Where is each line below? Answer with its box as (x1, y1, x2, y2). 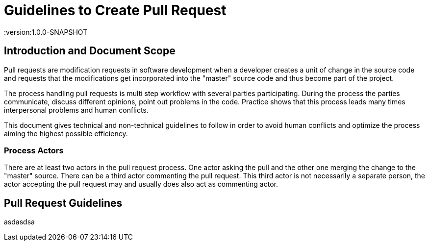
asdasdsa (4, 218, 35, 226)
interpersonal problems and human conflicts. (4, 105, 149, 114)
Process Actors (4, 145, 64, 155)
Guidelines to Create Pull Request (4, 2, 227, 19)
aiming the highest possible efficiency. (4, 129, 128, 138)
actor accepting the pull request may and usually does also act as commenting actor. (4, 180, 278, 189)
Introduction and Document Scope (4, 45, 176, 57)
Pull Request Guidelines (4, 196, 123, 209)
